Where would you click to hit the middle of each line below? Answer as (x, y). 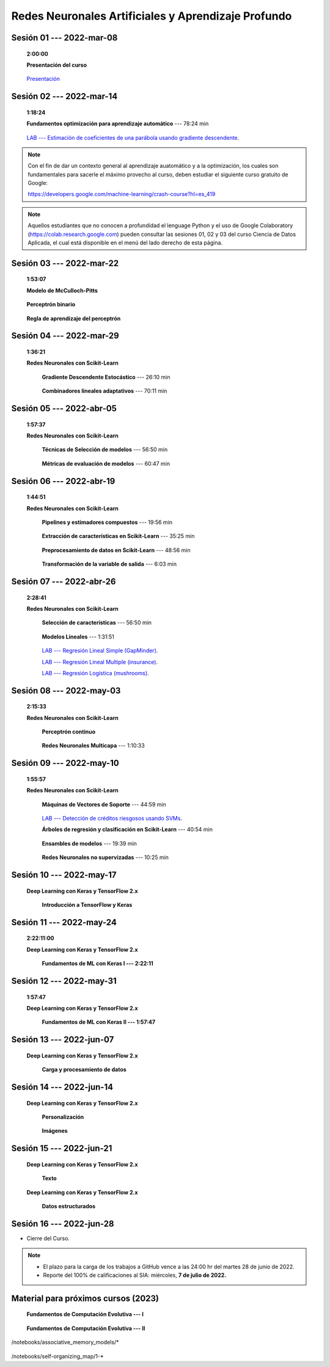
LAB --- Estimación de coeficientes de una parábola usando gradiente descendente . (133, 137)
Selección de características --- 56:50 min (97, 623)
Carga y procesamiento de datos (84, 1070)
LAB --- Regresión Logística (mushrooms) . (95, 673)
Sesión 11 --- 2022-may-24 (64, 922)
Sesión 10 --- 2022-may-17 (64, 875)
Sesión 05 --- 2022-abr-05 (64, 408)
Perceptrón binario (51, 305)
